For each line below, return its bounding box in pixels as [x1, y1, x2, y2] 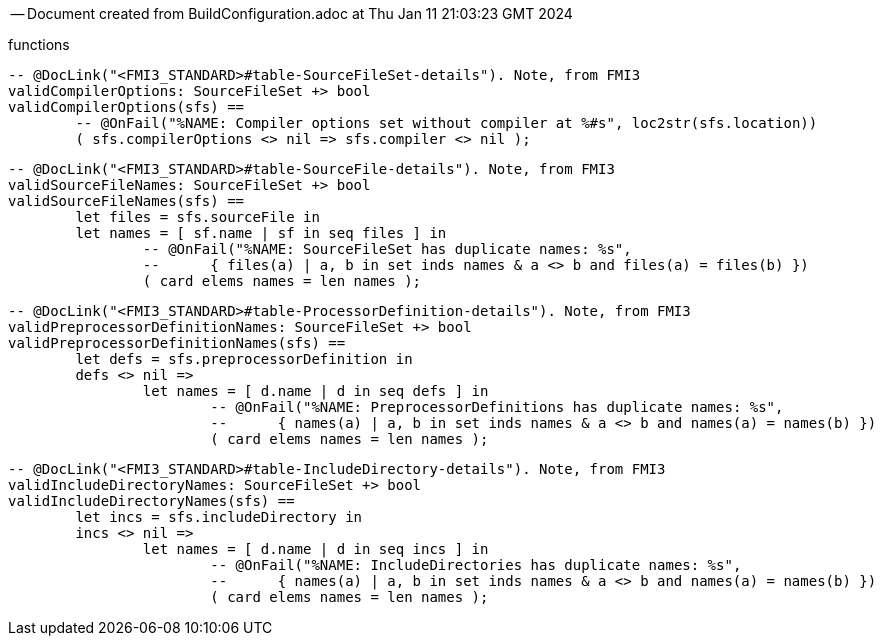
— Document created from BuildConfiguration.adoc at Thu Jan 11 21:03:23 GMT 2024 [10, 5, 573, 22]
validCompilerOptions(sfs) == [8, 99, 245, 115]
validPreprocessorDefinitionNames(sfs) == [8, 335, 346, 351]
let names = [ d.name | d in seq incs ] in [142, 541, 489, 557]
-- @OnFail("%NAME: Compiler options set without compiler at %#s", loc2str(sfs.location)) [75, 115, 818, 131]
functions [8, 36, 70, 53]
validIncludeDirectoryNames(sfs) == [8, 493, 295, 509]
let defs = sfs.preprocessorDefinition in [75, 351, 413, 367]
